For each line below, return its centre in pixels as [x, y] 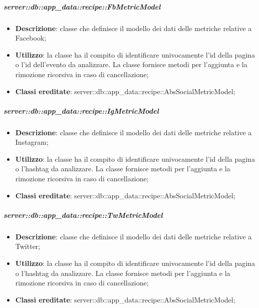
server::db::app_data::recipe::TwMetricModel [83, 215]
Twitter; [28, 246]
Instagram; [32, 142]
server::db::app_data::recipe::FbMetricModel [82, 6]
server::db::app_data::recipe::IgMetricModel [81, 110]
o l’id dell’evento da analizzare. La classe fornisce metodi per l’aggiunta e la [131, 64]
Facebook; [31, 38]
